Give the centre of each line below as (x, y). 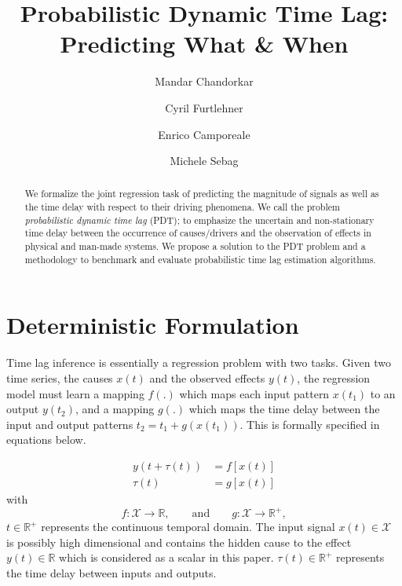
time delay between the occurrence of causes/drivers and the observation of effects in (198, 233)
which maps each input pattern (254, 393)
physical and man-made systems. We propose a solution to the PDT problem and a (195, 246)
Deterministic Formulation (153, 325)
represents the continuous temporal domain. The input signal (188, 527)
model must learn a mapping (75, 393)
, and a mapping (115, 409)
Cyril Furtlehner (204, 107)
